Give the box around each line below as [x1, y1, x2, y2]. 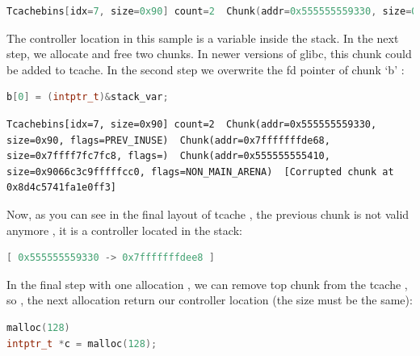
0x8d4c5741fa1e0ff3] [6, 182, 117, 194]
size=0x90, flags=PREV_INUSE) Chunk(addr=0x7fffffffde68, [6, 134, 330, 146]
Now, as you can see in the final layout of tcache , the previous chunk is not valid [6, 205, 409, 222]
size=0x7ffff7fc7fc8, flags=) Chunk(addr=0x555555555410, [6, 150, 330, 162]
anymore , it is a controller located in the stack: [6, 221, 242, 238]
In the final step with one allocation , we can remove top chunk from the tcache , [6, 275, 408, 292]
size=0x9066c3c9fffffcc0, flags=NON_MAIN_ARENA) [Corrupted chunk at [6, 165, 394, 178]
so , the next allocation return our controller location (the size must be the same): [6, 291, 413, 308]
